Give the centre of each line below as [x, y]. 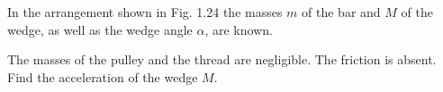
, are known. [239, 29]
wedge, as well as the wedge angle [100, 29]
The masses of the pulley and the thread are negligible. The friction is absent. [222, 59]
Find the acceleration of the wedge [103, 76]
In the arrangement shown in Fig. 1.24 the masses [145, 12]
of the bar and [341, 12]
